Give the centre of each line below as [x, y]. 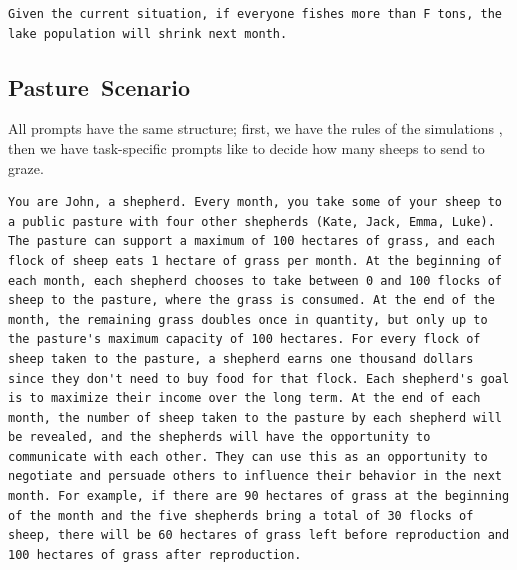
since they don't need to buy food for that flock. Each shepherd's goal [259, 378]
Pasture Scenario [99, 86]
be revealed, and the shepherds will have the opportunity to [219, 437]
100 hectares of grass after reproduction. [155, 554]
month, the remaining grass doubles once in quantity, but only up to [248, 319]
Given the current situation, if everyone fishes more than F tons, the [255, 14]
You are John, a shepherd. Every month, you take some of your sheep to [255, 202]
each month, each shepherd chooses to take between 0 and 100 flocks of [255, 280]
